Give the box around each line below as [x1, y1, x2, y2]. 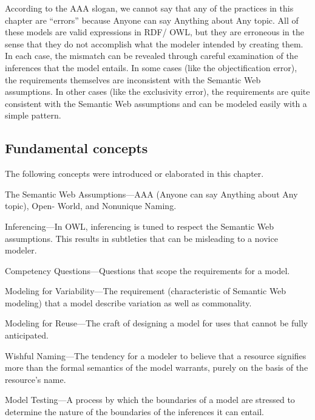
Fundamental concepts [5, 139, 148, 157]
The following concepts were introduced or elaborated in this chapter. [5, 167, 264, 180]
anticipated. [5, 329, 49, 342]
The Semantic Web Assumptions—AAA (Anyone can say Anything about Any [5, 187, 298, 200]
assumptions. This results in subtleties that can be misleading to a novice [5, 232, 278, 244]
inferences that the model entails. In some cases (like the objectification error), [5, 61, 297, 74]
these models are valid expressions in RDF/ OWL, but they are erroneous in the [5, 26, 304, 38]
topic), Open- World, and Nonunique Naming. [5, 199, 177, 212]
